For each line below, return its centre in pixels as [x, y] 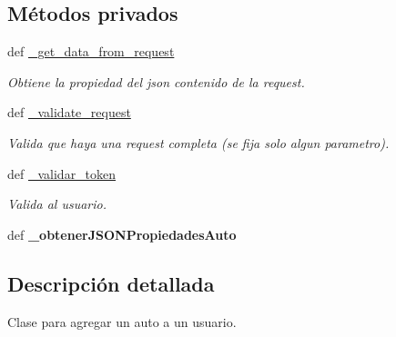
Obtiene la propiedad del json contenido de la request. [156, 81]
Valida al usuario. [57, 204]
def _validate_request [69, 112]
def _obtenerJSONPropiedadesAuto [122, 234]
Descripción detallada [111, 283]
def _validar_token [62, 173]
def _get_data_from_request [91, 51]
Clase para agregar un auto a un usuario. [122, 321]
